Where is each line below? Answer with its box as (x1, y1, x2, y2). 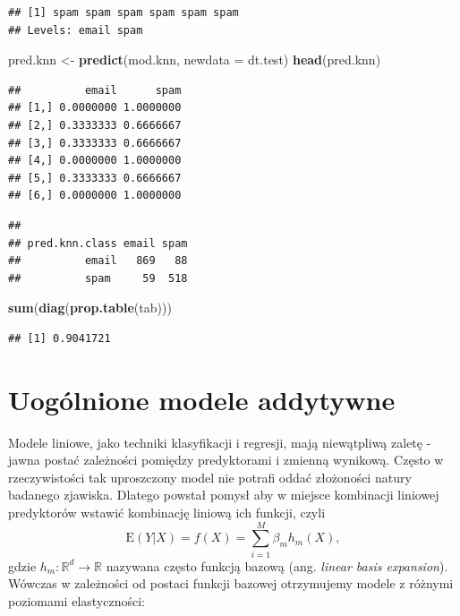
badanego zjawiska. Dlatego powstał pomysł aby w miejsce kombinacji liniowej (8, 485, 439, 504)
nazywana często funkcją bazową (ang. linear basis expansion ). (106, 556, 448, 575)
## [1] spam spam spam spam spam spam (8, 6, 239, 19)
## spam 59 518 (8, 271, 188, 285)
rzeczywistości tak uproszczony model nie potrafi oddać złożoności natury (8, 467, 412, 486)
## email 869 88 (8, 254, 188, 268)
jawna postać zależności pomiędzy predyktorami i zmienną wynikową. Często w (8, 450, 444, 469)
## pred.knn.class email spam (8, 236, 188, 250)
